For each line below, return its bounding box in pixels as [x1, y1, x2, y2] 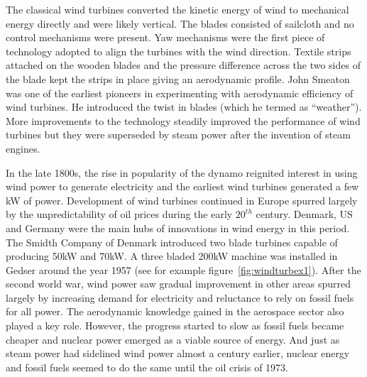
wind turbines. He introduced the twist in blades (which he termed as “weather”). [6, 99, 362, 114]
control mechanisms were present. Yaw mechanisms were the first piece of [6, 30, 325, 45]
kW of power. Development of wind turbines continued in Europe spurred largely [6, 192, 358, 207]
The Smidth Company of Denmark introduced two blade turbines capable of [6, 234, 338, 249]
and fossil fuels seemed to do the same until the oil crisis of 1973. [6, 359, 288, 374]
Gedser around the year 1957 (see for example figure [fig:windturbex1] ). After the [6, 262, 361, 277]
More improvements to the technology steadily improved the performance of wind [6, 113, 361, 128]
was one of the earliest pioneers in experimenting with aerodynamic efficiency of [6, 85, 354, 100]
